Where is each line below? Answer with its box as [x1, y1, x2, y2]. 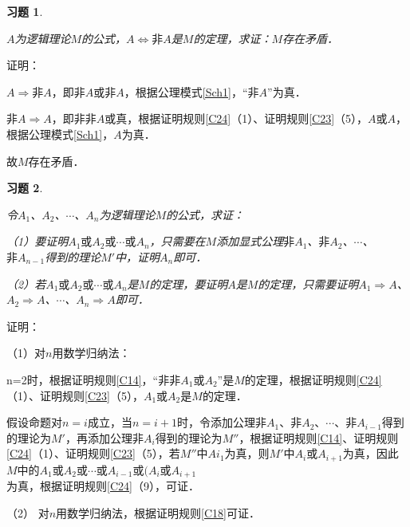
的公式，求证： [166, 206, 245, 222]
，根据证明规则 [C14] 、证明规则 [239, 429, 399, 446]
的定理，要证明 [149, 275, 228, 292]
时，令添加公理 [176, 414, 255, 431]
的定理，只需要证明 [258, 275, 359, 292]
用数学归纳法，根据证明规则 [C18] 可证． [56, 504, 260, 521]
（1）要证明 [6, 233, 69, 250]
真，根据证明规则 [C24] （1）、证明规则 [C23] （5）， [116, 110, 369, 127]
